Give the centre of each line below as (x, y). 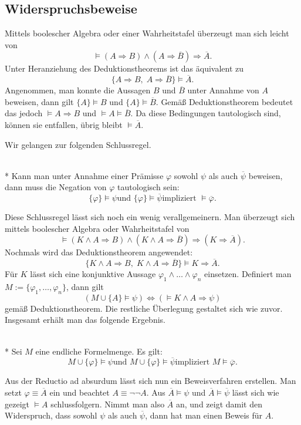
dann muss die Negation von (56, 187)
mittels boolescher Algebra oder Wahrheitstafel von (97, 228)
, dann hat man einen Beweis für (204, 415)
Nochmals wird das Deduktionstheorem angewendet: (99, 252)
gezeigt (17, 404)
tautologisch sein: (148, 187)
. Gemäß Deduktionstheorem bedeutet (224, 101)
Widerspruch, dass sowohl (51, 415)
